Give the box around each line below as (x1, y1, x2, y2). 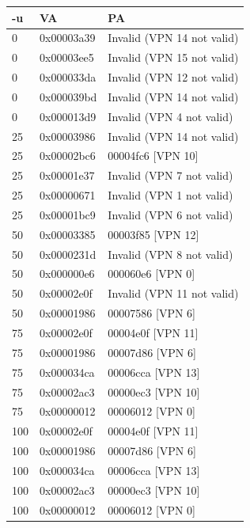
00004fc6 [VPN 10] (108, 147, 199, 164)
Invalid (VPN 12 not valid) (108, 69, 239, 85)
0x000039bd (40, 88, 97, 104)
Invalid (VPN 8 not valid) (108, 245, 233, 262)
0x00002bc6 (40, 147, 96, 164)
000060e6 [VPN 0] (108, 265, 195, 282)
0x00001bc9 (40, 206, 96, 222)
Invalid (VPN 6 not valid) (108, 206, 233, 222)
